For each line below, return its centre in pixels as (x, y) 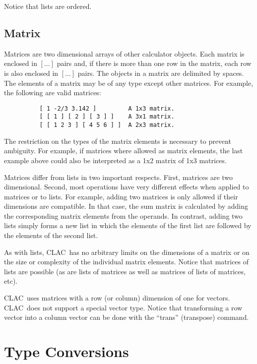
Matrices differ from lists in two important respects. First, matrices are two (119, 177)
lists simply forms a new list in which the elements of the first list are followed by (128, 225)
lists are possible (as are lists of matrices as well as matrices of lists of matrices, (125, 271)
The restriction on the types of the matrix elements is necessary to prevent (118, 141)
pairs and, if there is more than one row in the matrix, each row (154, 63)
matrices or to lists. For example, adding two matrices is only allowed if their (121, 196)
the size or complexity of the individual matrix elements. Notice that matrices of (127, 262)
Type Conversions (66, 351)
